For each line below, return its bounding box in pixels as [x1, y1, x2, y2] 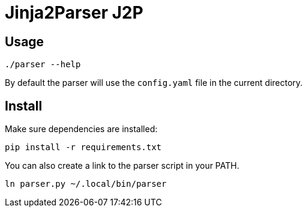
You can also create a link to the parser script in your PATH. [5, 160, 239, 171]
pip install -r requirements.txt [5, 142, 162, 153]
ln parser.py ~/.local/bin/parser [5, 179, 167, 189]
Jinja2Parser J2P [5, 2, 143, 23]
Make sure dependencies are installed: [5, 124, 158, 135]
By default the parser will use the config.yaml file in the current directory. [5, 77, 303, 88]
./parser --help [5, 59, 81, 70]
